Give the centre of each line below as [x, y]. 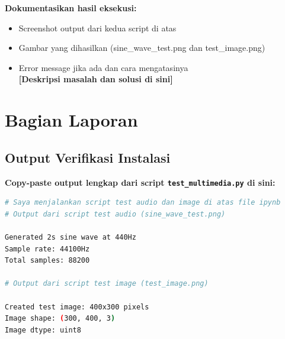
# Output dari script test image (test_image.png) [107, 284]
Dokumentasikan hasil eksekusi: [71, 8]
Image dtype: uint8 [43, 330]
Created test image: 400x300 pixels [77, 307]
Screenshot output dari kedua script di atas [97, 28]
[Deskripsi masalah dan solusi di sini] [96, 79]
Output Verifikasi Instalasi [88, 157]
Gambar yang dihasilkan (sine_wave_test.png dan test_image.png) [142, 48]
